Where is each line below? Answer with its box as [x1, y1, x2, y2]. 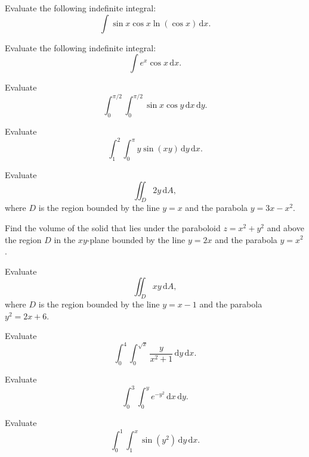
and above [267, 221, 304, 234]
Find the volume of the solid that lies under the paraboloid [5, 221, 221, 234]
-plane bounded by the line [86, 233, 186, 245]
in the [54, 233, 76, 245]
